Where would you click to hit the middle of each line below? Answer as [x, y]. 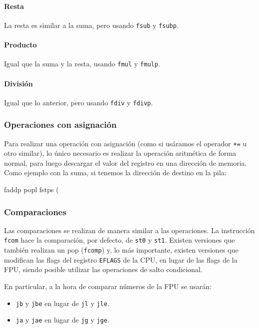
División [18, 83]
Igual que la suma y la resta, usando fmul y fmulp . [82, 64]
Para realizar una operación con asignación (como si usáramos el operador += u [125, 143]
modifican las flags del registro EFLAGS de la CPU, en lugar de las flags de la [121, 259]
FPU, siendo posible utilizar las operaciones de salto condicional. [103, 269]
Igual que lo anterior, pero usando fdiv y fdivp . [78, 102]
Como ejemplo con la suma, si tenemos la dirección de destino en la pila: [115, 172]
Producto [20, 45]
